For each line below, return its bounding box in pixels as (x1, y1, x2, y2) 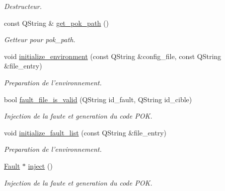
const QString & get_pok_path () (4, 17, 109, 28)
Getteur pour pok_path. (4, 34, 75, 45)
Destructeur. (4, 1, 42, 11)
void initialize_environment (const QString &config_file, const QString (4, 51, 222, 61)
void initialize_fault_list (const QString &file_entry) (4, 127, 166, 137)
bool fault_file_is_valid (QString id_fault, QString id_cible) (4, 94, 192, 104)
